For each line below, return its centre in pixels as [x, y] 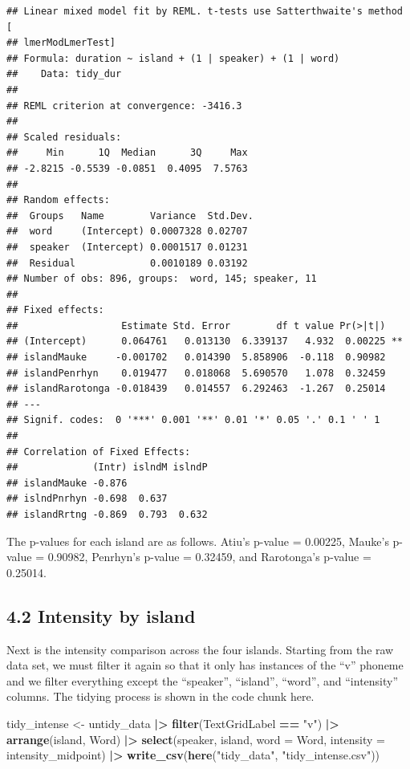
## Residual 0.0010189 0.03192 [127, 263]
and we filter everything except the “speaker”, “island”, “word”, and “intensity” [203, 680]
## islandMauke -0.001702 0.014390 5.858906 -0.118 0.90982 [196, 358]
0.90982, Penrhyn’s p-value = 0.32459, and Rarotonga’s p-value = [209, 557]
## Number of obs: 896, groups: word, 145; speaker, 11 [162, 279]
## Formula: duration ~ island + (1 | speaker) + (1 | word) [173, 58]
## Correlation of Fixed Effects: [99, 452]
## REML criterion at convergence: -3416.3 [124, 106]
